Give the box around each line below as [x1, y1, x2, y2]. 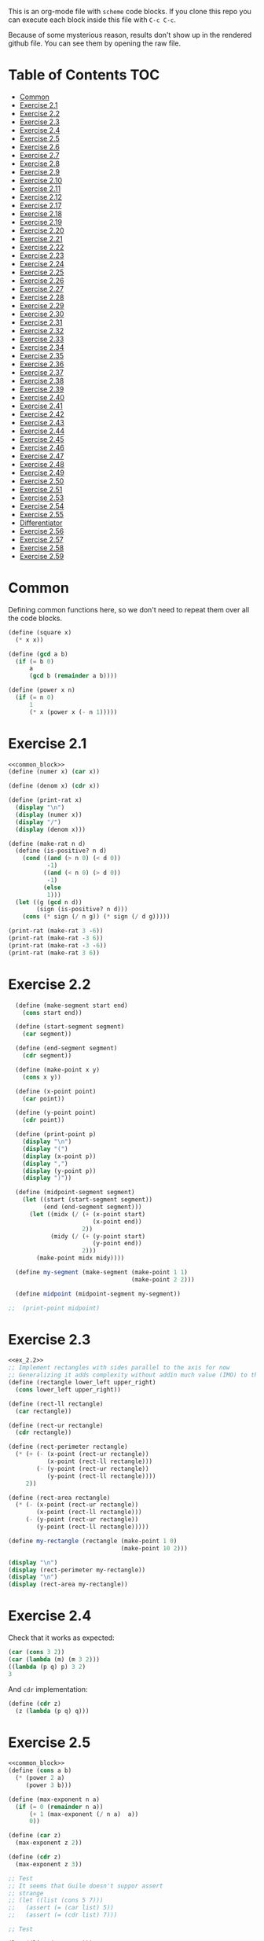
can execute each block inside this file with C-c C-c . [8, 15, 177, 24]
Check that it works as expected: [8, 1633, 115, 1642]
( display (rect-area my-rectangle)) [8, 1580, 128, 1589]
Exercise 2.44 [19, 426, 65, 436]
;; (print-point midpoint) [8, 1304, 101, 1312]
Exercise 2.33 [19, 334, 64, 344]
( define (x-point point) [15, 1087, 97, 1095]
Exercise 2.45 [19, 434, 64, 443]
